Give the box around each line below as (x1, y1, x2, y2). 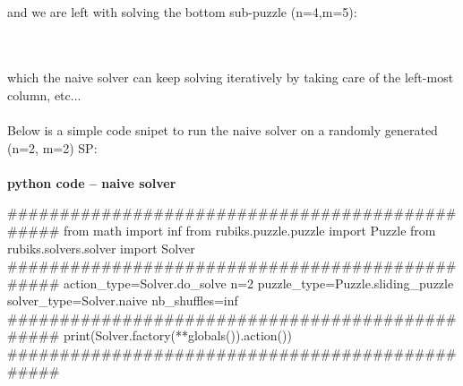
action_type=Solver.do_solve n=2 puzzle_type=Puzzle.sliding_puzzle (63, 273, 454, 292)
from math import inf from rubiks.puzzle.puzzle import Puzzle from (63, 220, 436, 239)
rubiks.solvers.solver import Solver (7, 238, 195, 257)
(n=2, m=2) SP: (7, 138, 98, 157)
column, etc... (7, 85, 81, 104)
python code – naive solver (7, 173, 176, 192)
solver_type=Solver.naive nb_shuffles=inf (7, 291, 238, 310)
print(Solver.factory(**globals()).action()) (63, 326, 292, 345)
